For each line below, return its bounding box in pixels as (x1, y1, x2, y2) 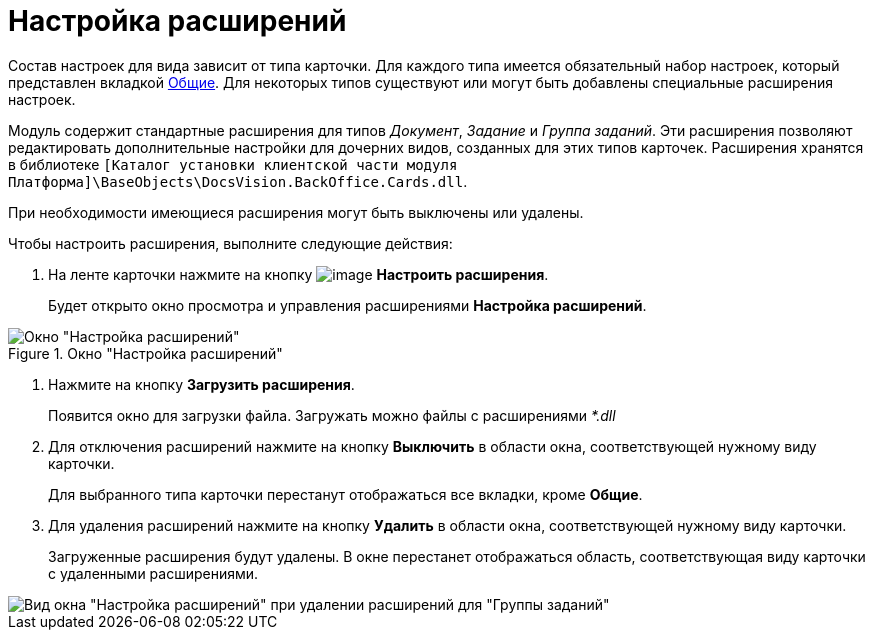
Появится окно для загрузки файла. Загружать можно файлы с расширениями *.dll (48, 406, 616, 424)
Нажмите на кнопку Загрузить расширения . (48, 375, 355, 393)
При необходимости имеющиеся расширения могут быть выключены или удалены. (8, 203, 584, 221)
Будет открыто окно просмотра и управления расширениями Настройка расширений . (48, 296, 647, 314)
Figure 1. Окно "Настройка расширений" (8, 344, 283, 362)
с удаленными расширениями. (48, 564, 259, 582)
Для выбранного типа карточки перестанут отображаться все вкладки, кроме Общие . (48, 485, 643, 503)
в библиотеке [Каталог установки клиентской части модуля (8, 155, 458, 173)
